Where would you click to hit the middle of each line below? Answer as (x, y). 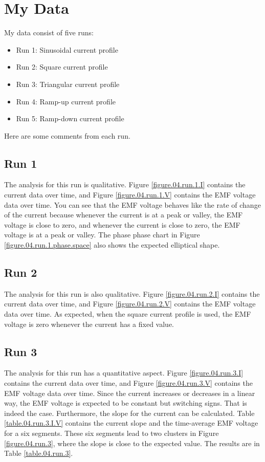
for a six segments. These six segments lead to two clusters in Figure (112, 433)
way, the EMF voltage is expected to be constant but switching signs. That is (126, 403)
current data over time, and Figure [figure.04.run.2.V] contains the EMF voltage (130, 304)
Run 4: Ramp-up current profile (66, 101)
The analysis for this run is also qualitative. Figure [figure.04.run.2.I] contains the (132, 293)
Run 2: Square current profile (62, 67)
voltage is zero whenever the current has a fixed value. (89, 324)
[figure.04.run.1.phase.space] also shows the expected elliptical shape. (112, 245)
